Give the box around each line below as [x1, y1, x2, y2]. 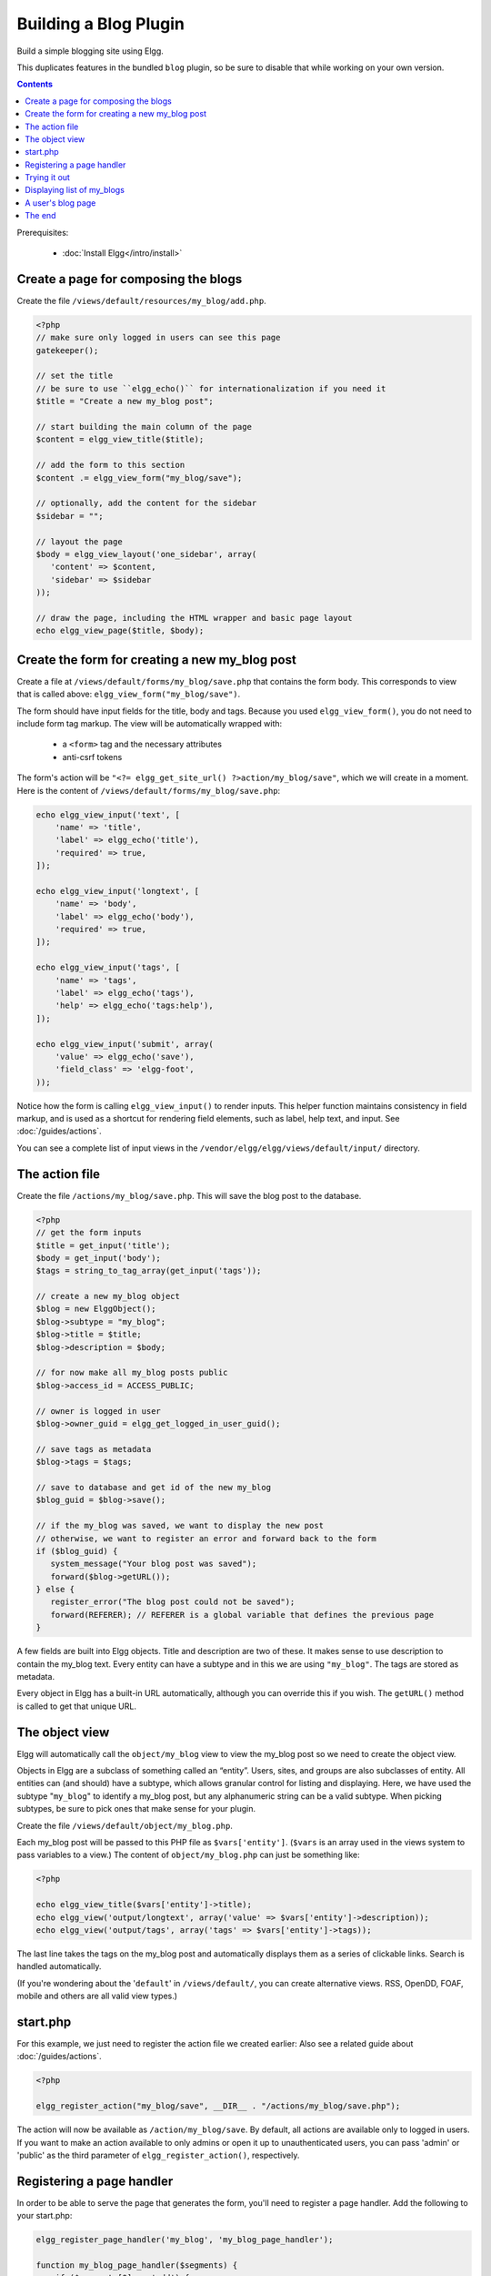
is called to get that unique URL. [16, 1701, 136, 1712]
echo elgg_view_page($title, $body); [35, 625, 205, 636]
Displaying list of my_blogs [25, 185, 125, 196]
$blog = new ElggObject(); [35, 1304, 156, 1315]
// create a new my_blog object [35, 1291, 181, 1302]
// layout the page [35, 536, 123, 546]
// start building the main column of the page [35, 422, 252, 432]
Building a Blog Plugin [16, 14, 185, 34]
